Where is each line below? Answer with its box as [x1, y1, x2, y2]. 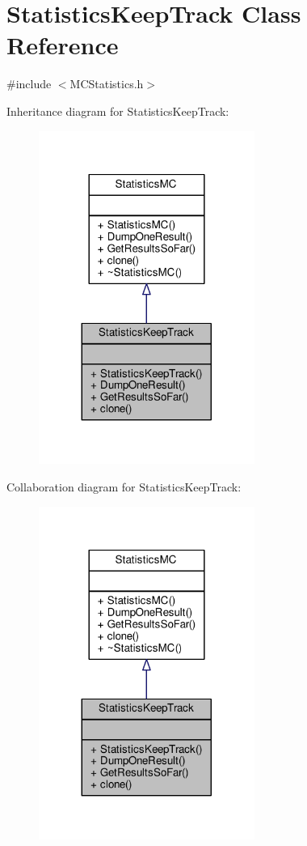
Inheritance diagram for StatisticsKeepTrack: [6, 102, 229, 119]
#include [6, 75, 52, 92]
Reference [6, 28, 119, 62]
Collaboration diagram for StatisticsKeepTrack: [6, 478, 242, 495]
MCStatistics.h [69, 75, 144, 92]
